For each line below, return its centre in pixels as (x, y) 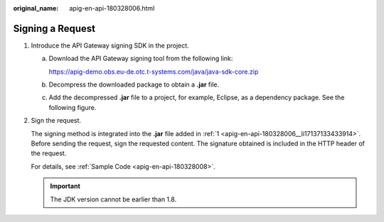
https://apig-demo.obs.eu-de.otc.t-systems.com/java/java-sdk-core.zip (154, 72)
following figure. (73, 107)
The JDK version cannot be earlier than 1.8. (113, 199)
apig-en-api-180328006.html (112, 8)
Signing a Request (54, 28)
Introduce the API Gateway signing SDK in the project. (110, 45)
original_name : (36, 8)
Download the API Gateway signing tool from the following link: (141, 59)
